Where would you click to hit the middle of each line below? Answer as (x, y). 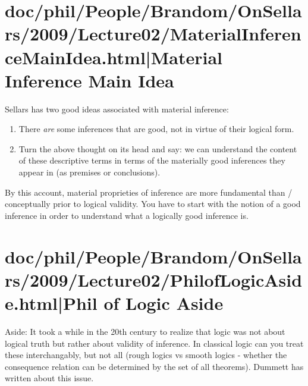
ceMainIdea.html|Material (114, 57)
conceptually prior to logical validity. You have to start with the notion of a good (153, 204)
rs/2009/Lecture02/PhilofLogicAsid (154, 279)
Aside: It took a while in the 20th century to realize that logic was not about (145, 331)
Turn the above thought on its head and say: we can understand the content (158, 148)
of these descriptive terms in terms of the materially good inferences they (152, 160)
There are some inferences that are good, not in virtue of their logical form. (156, 129)
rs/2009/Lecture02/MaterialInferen (153, 34)
